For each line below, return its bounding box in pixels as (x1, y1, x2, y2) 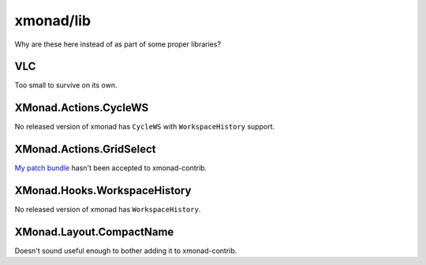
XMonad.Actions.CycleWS (14, 101, 149, 114)
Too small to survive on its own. (14, 80, 118, 90)
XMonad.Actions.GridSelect (14, 143, 157, 156)
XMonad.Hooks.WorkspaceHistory (14, 184, 192, 197)
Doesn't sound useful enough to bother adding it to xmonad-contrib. (14, 246, 237, 256)
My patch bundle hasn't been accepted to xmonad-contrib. (14, 163, 207, 173)
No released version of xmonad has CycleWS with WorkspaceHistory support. (14, 122, 275, 132)
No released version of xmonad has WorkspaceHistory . (14, 205, 201, 215)
